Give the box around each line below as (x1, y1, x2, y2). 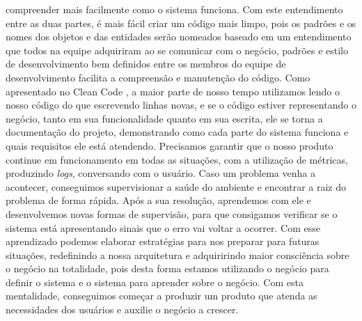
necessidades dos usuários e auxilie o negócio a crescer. (6, 302, 239, 317)
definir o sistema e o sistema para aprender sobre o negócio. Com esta (6, 274, 304, 289)
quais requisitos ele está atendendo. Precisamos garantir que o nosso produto (6, 138, 333, 152)
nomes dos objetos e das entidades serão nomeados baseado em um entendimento (6, 29, 352, 44)
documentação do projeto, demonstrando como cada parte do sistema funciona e (6, 125, 349, 139)
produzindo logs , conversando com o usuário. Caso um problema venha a (6, 166, 315, 180)
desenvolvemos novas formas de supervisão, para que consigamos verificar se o (6, 206, 338, 221)
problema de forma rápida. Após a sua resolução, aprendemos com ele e (6, 193, 311, 208)
